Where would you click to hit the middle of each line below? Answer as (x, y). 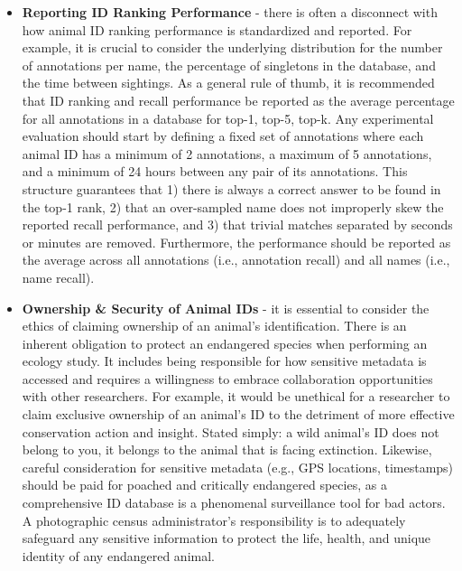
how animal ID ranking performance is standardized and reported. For (217, 29)
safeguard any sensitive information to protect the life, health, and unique (226, 538)
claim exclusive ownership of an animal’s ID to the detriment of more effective (238, 414)
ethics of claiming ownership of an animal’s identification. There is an (214, 326)
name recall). (58, 277)
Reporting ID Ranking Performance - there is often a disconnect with (230, 12)
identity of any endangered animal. (118, 555)
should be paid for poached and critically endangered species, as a (204, 485)
